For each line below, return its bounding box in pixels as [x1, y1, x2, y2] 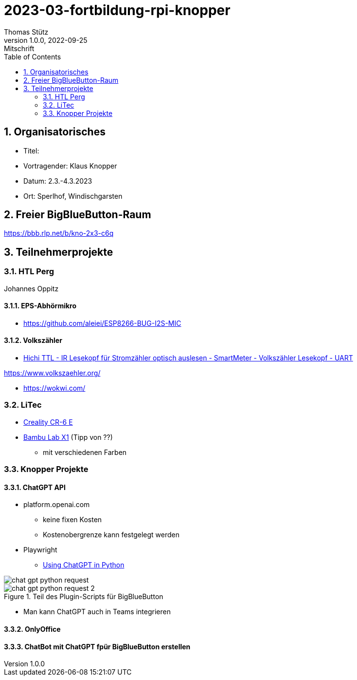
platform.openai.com [23, 500, 90, 509]
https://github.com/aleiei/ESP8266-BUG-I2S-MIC [23, 319, 181, 327]
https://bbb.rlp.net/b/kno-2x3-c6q [4, 229, 114, 238]
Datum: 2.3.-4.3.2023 [23, 176, 92, 185]
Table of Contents [4, 52, 61, 61]
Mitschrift [4, 44, 35, 53]
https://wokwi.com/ [23, 384, 86, 393]
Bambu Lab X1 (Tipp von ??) [23, 433, 113, 441]
